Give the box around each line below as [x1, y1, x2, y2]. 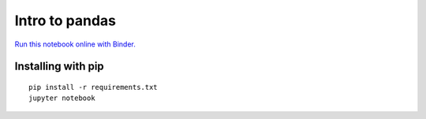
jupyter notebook [28, 94, 95, 102]
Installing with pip [14, 60, 104, 73]
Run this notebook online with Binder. [14, 39, 136, 49]
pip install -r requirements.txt [28, 83, 158, 91]
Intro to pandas [14, 12, 117, 29]
